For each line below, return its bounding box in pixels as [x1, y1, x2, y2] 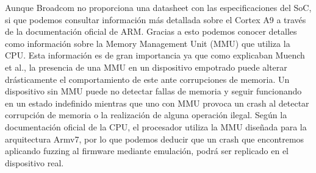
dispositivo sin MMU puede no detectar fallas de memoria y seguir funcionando [5, 85, 302, 97]
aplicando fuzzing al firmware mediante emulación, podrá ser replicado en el [5, 144, 289, 157]
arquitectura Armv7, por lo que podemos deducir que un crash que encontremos [5, 132, 304, 145]
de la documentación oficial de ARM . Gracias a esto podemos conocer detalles [5, 25, 297, 38]
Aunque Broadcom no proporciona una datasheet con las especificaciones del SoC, [5, 1, 312, 13]
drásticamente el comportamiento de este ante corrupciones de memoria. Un [5, 72, 290, 85]
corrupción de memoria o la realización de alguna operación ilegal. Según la [5, 108, 287, 121]
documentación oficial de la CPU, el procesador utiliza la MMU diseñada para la [5, 120, 307, 133]
